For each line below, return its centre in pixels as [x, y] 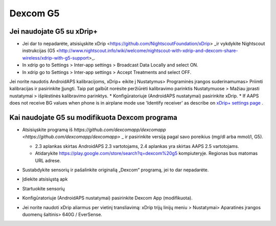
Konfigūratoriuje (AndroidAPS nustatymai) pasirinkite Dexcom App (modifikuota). [107, 198]
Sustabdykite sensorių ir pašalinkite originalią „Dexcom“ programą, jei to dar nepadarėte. [116, 170]
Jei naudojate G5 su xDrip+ [54, 31]
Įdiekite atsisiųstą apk [45, 179]
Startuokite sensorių [43, 188]
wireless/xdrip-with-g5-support [55, 58]
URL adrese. [48, 160]
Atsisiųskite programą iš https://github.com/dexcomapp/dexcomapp [94, 130]
